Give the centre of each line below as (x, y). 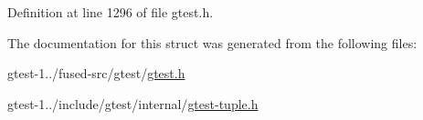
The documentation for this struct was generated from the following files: (212, 42)
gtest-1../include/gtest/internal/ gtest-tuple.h (133, 103)
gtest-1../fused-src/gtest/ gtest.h (96, 73)
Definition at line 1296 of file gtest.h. (111, 12)
